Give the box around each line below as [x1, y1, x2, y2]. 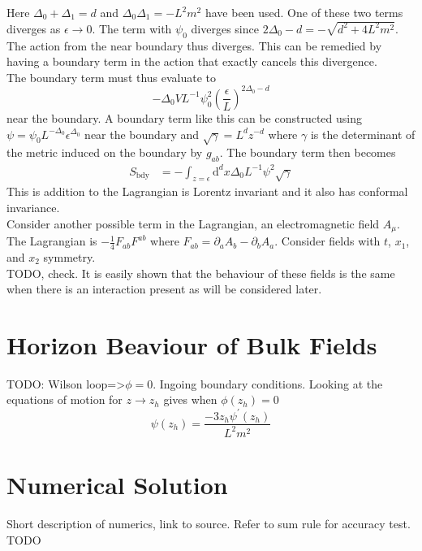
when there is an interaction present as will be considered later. [6, 280, 322, 297]
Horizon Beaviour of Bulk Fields [6, 328, 377, 361]
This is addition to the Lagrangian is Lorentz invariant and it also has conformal [6, 183, 408, 200]
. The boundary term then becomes [219, 144, 396, 161]
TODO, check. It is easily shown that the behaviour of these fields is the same [6, 264, 395, 281]
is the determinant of [310, 125, 416, 142]
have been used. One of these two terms [205, 4, 403, 20]
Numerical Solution [6, 468, 228, 501]
